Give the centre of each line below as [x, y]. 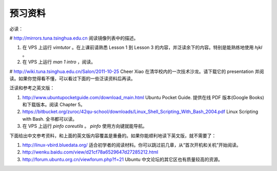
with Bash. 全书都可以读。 [50, 119]
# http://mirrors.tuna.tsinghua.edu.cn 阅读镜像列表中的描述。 [74, 38]
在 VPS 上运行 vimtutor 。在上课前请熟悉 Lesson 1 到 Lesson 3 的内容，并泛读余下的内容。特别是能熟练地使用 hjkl [142, 47]
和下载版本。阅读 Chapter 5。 [54, 105]
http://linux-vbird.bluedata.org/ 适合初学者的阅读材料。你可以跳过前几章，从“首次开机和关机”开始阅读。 [132, 145]
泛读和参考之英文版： [32, 88]
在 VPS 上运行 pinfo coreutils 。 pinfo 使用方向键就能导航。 [85, 126]
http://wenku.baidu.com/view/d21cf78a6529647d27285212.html [90, 152]
